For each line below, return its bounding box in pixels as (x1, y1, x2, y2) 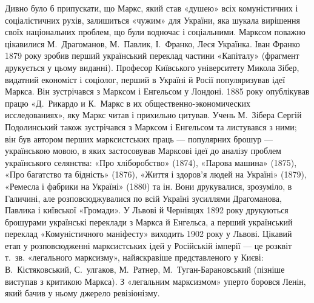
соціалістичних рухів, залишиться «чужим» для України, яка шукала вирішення (5, 13, 300, 26)
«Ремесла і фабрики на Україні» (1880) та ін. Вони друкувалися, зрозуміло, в (5, 179, 292, 192)
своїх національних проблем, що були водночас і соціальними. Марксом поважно (5, 25, 306, 38)
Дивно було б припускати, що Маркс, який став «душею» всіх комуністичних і (5, 2, 298, 14)
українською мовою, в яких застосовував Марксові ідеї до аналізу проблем (5, 144, 281, 157)
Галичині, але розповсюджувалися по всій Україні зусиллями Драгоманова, (5, 191, 282, 204)
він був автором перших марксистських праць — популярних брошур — (5, 132, 273, 145)
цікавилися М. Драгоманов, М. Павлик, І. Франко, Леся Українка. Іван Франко (5, 37, 300, 50)
